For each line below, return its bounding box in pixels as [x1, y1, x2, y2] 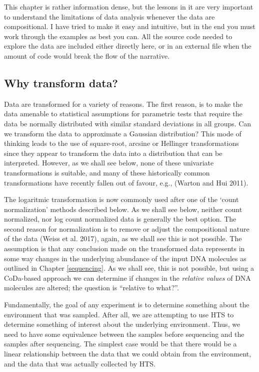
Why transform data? [4, 75, 118, 90]
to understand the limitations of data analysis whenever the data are [4, 11, 215, 22]
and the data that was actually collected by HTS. [4, 358, 156, 368]
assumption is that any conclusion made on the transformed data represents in [4, 243, 245, 254]
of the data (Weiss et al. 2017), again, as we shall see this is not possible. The [4, 233, 242, 244]
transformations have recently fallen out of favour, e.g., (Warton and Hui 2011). [4, 177, 248, 188]
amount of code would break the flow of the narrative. [4, 50, 170, 61]
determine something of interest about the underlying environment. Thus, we [4, 319, 240, 329]
